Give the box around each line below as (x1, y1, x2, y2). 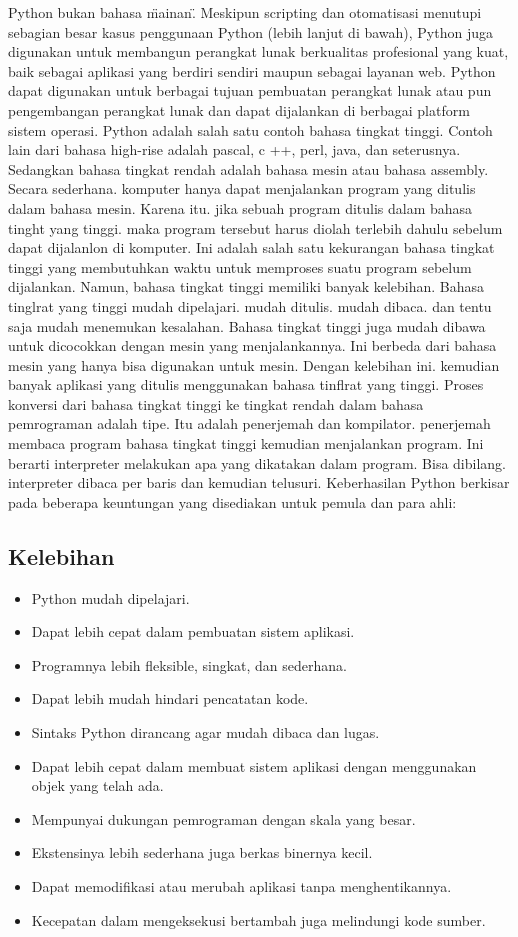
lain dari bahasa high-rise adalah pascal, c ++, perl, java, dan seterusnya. (8, 139, 461, 160)
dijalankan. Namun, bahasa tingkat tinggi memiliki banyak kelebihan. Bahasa (8, 276, 485, 297)
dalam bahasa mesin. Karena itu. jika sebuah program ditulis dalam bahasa (8, 197, 473, 218)
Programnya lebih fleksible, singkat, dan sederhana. (31, 654, 347, 675)
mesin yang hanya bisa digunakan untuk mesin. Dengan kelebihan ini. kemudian (8, 354, 500, 375)
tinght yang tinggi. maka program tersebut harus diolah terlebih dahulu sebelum (8, 217, 503, 238)
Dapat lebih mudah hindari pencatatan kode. (31, 688, 309, 709)
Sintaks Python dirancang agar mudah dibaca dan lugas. (31, 722, 380, 743)
